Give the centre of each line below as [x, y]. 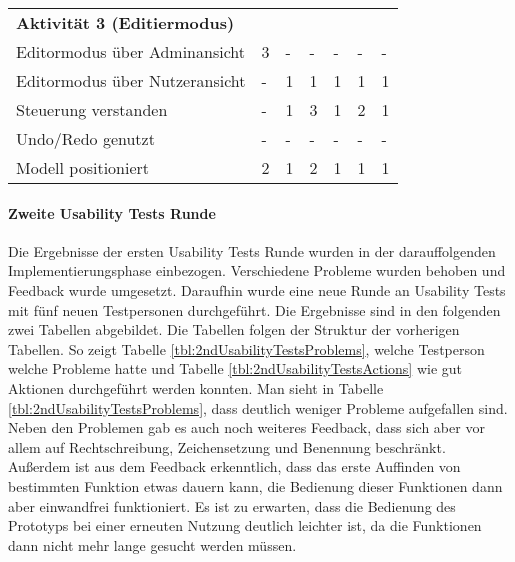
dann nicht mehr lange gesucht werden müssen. [152, 544]
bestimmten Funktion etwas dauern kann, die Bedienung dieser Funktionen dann [255, 485]
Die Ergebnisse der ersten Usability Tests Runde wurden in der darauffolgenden [252, 250]
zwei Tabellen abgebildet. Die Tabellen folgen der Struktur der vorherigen [234, 329]
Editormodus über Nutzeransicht [131, 80]
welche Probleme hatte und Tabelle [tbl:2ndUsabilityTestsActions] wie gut [235, 368]
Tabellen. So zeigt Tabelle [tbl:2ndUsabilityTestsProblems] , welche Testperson [246, 348]
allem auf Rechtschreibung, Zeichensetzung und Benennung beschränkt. [227, 446]
